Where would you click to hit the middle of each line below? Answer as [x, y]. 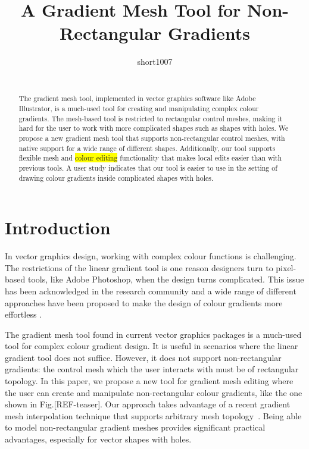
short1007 [155, 62]
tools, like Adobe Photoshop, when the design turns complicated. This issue [166, 279]
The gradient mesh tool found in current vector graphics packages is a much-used [153, 334]
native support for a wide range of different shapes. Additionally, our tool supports [147, 148]
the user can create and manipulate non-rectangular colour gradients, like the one [154, 392]
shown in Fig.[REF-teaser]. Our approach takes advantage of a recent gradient [148, 404]
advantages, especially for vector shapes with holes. [98, 439]
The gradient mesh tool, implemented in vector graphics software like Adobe [137, 98]
